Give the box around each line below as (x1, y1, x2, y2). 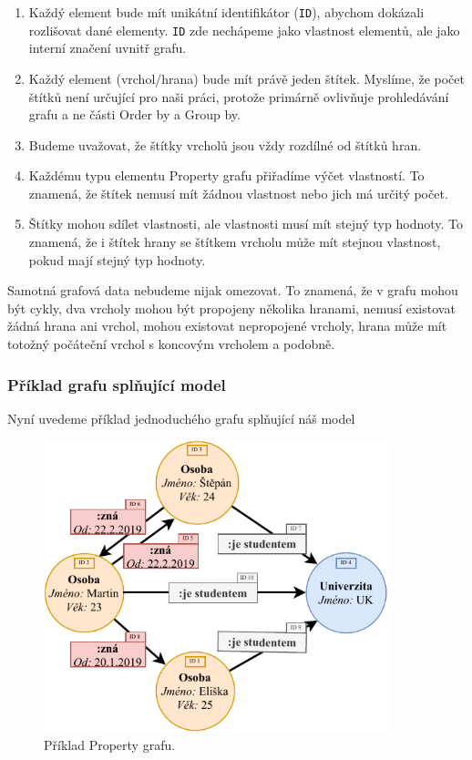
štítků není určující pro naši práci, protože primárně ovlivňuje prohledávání (28, 87, 449, 106)
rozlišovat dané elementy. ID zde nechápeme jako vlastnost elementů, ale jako (28, 20, 460, 39)
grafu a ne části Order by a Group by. (28, 105, 241, 124)
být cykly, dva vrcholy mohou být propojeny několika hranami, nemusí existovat (7, 298, 456, 317)
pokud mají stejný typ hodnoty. (28, 250, 206, 269)
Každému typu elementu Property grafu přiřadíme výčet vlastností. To (28, 166, 425, 185)
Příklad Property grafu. (44, 734, 176, 754)
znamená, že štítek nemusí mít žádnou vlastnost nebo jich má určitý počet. (28, 183, 448, 202)
